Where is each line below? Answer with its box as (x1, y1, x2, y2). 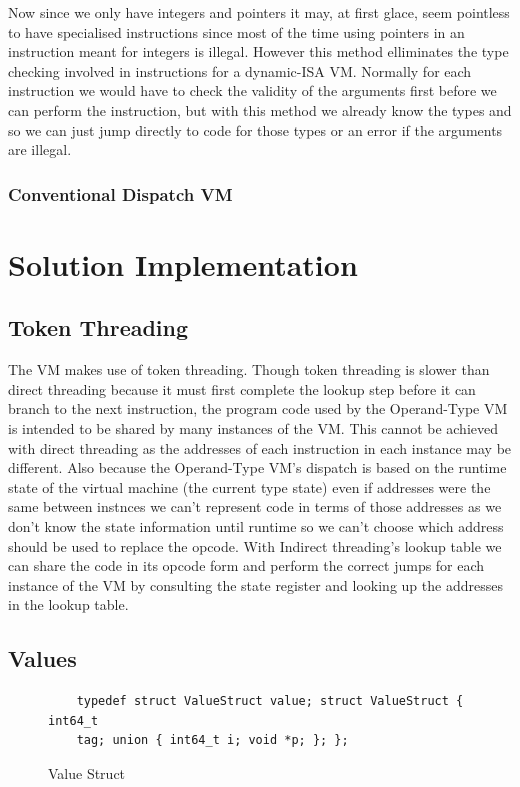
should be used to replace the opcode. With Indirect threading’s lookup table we (8, 535, 502, 556)
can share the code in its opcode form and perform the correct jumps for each (8, 555, 485, 576)
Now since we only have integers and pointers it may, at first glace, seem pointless (8, 2, 510, 22)
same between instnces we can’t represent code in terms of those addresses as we (8, 496, 502, 517)
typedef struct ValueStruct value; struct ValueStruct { (76, 694, 464, 709)
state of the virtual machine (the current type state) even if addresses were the (8, 476, 491, 497)
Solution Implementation (8, 243, 358, 284)
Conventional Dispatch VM (8, 181, 233, 206)
